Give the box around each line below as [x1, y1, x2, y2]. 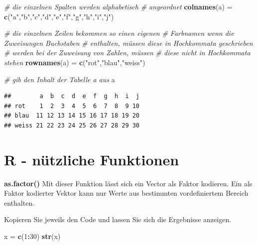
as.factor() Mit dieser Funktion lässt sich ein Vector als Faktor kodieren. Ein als [4, 178, 253, 188]
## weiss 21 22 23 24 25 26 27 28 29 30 [4, 122, 140, 129]
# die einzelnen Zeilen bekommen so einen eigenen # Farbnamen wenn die [4, 28, 234, 38]
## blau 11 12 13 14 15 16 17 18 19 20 [4, 112, 140, 120]
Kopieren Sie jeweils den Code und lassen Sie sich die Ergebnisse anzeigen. [4, 214, 232, 225]
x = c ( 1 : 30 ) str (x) [4, 231, 61, 242]
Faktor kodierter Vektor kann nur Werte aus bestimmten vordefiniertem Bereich [4, 188, 249, 198]
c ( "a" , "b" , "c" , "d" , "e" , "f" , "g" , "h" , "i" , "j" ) [4, 11, 114, 21]
